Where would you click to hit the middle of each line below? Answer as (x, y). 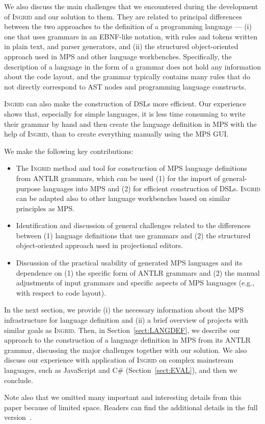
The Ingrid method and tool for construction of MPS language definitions (131, 168)
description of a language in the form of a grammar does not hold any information (132, 66)
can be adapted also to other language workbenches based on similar (123, 198)
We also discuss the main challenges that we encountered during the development (131, 6)
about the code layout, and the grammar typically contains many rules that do (127, 76)
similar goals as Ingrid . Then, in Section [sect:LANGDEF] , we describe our (122, 330)
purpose (28, 188)
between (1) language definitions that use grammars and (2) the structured (133, 235)
